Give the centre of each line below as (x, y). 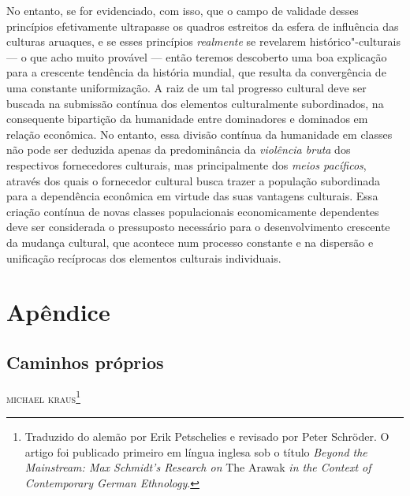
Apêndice (58, 312)
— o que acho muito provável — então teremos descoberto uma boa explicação (197, 56)
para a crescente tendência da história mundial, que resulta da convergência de (196, 72)
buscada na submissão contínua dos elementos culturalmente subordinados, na (195, 103)
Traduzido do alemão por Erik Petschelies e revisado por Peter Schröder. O (207, 436)
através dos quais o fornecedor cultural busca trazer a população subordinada (193, 180)
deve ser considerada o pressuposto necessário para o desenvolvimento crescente (198, 227)
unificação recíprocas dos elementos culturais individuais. (144, 257)
